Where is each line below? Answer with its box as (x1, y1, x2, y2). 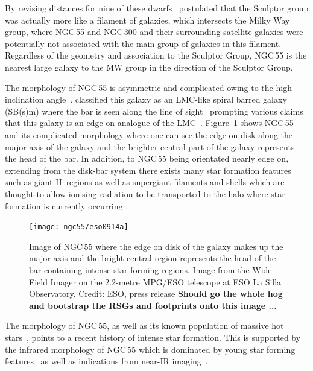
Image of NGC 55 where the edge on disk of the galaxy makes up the (29, 239, 283, 252)
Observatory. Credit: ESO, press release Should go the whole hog (29, 287, 283, 300)
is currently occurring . (43, 199, 130, 212)
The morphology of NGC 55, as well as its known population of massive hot (5, 319, 284, 332)
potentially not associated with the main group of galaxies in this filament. (5, 37, 282, 49)
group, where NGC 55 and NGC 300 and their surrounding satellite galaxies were (5, 25, 303, 38)
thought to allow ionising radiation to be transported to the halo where (5, 187, 268, 200)
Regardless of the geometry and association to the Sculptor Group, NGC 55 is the (5, 49, 307, 62)
